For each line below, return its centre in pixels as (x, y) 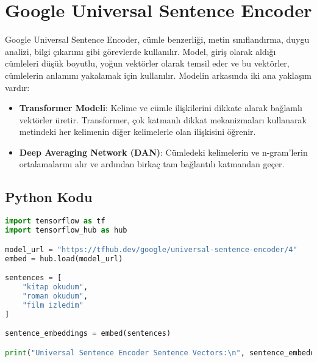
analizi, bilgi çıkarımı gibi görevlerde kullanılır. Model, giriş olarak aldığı (141, 51)
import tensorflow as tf (55, 221)
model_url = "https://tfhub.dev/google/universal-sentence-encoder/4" (151, 249)
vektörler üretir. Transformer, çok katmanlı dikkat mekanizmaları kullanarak (163, 119)
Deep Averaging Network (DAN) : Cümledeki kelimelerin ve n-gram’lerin (163, 152)
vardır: (17, 87)
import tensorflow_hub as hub (66, 230)
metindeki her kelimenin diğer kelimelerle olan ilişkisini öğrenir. (137, 132)
